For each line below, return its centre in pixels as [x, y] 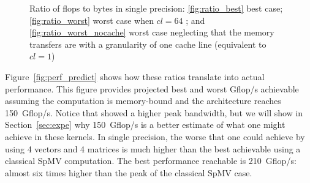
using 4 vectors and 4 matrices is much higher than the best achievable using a [153, 148]
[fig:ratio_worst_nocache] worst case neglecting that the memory [152, 32]
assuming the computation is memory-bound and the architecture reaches [143, 101]
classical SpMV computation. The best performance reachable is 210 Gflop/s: [151, 161]
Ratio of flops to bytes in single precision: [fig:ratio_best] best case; [156, 8]
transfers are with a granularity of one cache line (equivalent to [148, 44]
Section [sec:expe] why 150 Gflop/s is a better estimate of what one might [145, 125]
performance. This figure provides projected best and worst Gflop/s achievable [152, 88]
